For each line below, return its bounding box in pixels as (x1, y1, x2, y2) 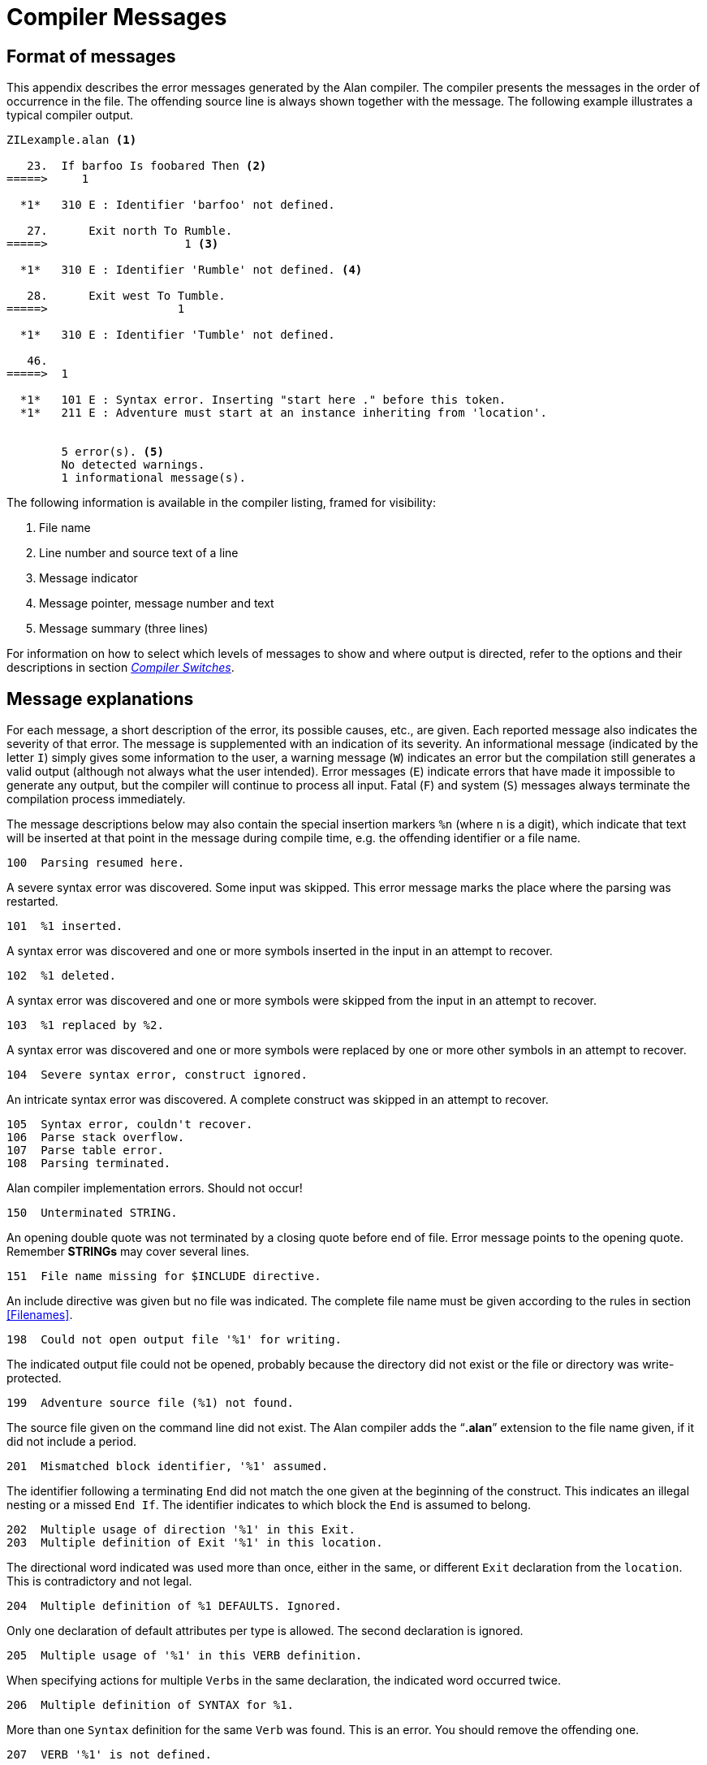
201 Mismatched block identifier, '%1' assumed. (6, 1460, 329, 1473)
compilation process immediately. (6, 792, 186, 807)
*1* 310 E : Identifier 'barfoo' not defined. (19, 198, 335, 212)
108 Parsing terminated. (6, 1157, 171, 1170)
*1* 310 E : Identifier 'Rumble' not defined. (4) (19, 263, 363, 277)
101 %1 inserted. (6, 919, 123, 933)
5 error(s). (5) (61, 445, 164, 459)
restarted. (6, 894, 58, 909)
